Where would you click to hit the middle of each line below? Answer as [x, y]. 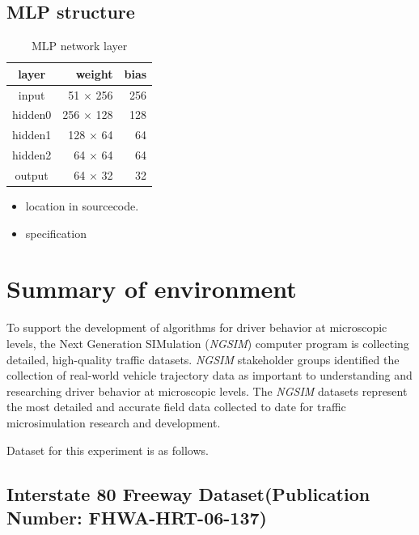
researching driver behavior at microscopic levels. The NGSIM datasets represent [207, 391]
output [32, 175]
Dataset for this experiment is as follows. [108, 450]
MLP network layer [79, 46]
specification [56, 233]
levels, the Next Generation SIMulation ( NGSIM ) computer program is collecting [208, 344]
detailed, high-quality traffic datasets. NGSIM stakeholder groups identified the [203, 359]
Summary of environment [152, 289]
